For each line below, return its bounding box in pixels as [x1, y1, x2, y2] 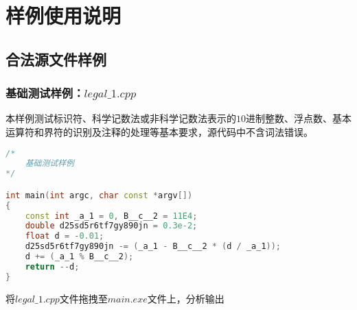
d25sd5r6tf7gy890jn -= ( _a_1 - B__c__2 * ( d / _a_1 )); [25, 241, 281, 252]
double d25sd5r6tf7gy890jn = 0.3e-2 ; [25, 221, 198, 231]
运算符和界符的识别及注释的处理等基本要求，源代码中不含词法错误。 [5, 124, 313, 139]
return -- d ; [25, 261, 80, 272]
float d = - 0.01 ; [25, 231, 104, 241]
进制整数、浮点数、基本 [246, 111, 352, 126]
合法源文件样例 [5, 48, 106, 69]
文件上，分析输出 [147, 291, 224, 305]
